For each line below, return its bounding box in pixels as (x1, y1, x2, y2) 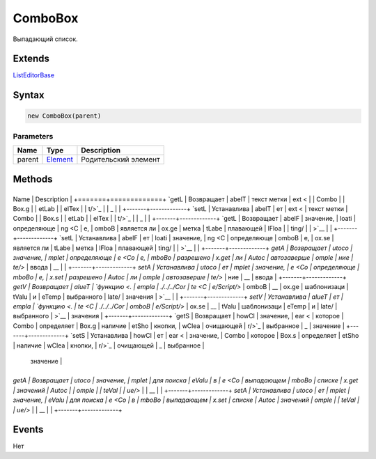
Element (46, 155, 73, 164)
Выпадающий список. (13, 35, 78, 43)
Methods (13, 173, 53, 185)
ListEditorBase (13, 71, 55, 79)
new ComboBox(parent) (27, 112, 102, 120)
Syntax (13, 89, 45, 101)
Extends (13, 53, 50, 65)
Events (13, 423, 44, 435)
